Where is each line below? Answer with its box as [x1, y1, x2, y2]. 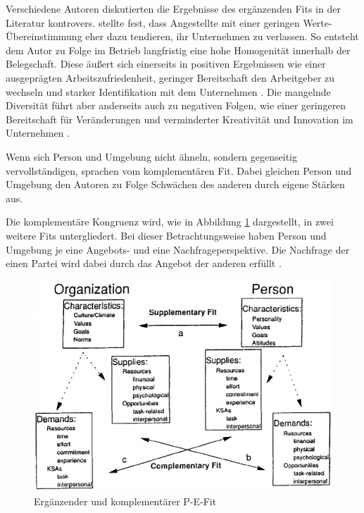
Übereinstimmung [6, 29, 82, 44]
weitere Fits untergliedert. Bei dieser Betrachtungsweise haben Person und [6, 228, 327, 242]
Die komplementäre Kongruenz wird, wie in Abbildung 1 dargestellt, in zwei [6, 214, 334, 229]
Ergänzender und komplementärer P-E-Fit [34, 493, 217, 508]
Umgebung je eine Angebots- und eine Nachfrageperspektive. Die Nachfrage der [6, 242, 350, 256]
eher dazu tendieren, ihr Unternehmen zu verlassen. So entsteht [85, 29, 359, 44]
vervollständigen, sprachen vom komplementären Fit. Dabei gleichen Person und [6, 163, 352, 178]
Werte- [303, 15, 332, 30]
